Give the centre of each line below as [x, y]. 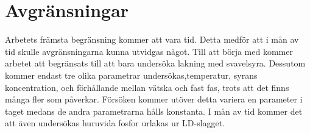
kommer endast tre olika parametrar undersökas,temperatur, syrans [131, 75]
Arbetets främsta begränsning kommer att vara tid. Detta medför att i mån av [152, 39]
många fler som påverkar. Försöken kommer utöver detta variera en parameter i [154, 99]
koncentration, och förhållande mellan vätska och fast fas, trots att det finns [147, 87]
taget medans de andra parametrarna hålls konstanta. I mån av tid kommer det [154, 111]
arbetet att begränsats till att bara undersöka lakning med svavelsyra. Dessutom [155, 63]
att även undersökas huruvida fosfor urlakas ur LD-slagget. [115, 123]
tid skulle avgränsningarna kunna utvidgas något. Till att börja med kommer [149, 51]
